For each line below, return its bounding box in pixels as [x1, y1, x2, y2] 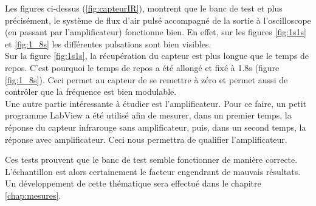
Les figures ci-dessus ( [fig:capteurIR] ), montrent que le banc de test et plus [5, 2, 283, 14]
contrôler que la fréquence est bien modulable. [5, 85, 177, 98]
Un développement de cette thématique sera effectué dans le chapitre [5, 177, 261, 190]
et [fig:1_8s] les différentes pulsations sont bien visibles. [5, 37, 211, 50]
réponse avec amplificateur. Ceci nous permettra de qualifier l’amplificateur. [5, 132, 287, 145]
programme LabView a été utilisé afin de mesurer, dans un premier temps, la [5, 109, 292, 122]
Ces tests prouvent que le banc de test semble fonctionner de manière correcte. [5, 153, 298, 166]
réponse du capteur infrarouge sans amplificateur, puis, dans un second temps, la [5, 120, 306, 133]
